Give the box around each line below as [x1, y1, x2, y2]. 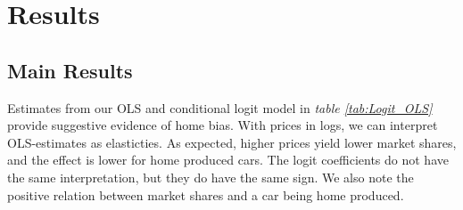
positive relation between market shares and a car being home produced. [7, 185, 404, 204]
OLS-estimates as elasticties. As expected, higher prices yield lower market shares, [7, 133, 457, 151]
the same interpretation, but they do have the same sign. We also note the [7, 167, 414, 186]
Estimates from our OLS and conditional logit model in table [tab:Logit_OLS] [7, 98, 433, 117]
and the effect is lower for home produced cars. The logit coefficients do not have [7, 150, 449, 169]
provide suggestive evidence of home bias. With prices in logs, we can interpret [7, 116, 438, 134]
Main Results [7, 56, 133, 84]
